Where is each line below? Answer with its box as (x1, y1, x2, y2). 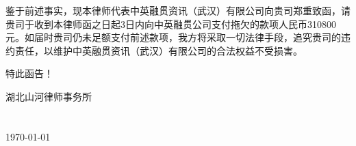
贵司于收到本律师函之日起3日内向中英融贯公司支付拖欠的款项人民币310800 (5, 16, 336, 31)
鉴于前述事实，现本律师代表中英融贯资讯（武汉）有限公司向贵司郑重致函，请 (5, 3, 351, 17)
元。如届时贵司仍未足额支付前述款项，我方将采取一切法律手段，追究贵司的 (5, 30, 341, 44)
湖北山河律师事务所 (5, 89, 92, 103)
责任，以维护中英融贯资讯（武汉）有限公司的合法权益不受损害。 (14, 43, 303, 57)
